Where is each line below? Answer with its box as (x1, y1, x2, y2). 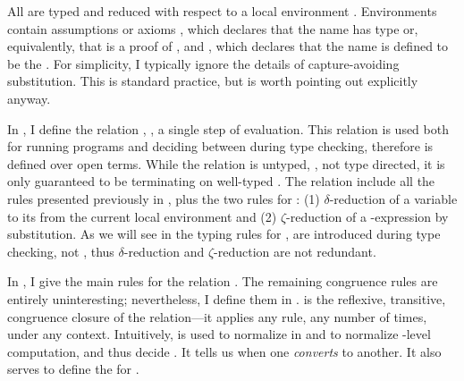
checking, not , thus (7, 241, 114, 260)
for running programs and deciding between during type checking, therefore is (7, 137, 434, 156)
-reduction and (123, 241, 205, 260)
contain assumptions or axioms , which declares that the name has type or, (7, 19, 418, 38)
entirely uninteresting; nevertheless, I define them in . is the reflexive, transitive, (7, 289, 446, 308)
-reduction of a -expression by (286, 207, 449, 225)
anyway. (7, 89, 51, 107)
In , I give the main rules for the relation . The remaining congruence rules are (7, 272, 438, 291)
